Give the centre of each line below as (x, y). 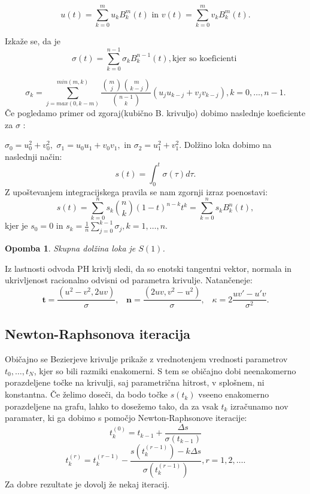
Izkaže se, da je (33, 41)
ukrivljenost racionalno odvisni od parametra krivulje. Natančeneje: (129, 280)
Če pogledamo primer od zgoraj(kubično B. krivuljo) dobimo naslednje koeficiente (155, 113)
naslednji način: (34, 156)
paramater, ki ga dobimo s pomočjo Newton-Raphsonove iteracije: (126, 418)
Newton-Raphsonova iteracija (98, 334)
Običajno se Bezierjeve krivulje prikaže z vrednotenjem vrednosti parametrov (146, 359)
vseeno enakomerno (234, 394)
